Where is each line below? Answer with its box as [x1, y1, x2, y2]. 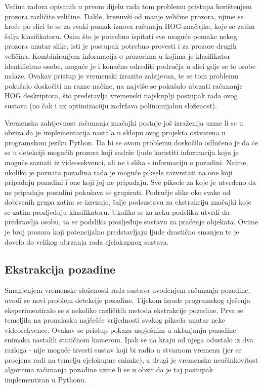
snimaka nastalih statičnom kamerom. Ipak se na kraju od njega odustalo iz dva [5, 334, 253, 345]
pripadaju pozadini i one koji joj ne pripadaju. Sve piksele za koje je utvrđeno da [5, 177, 256, 187]
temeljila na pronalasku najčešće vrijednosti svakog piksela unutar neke [5, 315, 225, 325]
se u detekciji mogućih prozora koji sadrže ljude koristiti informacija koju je [5, 147, 239, 158]
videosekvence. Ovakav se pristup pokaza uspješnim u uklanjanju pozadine [5, 324, 236, 335]
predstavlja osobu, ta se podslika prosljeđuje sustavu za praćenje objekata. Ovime [5, 216, 258, 227]
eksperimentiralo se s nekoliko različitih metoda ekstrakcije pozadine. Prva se [5, 304, 244, 315]
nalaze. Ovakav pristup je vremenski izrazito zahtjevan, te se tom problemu [5, 70, 238, 81]
